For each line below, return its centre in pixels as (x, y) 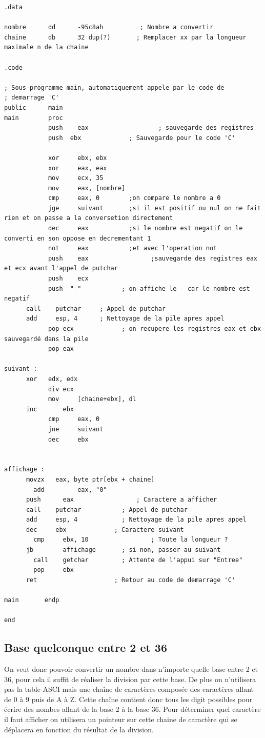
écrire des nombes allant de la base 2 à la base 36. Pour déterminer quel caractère (132, 709)
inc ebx (50, 409)
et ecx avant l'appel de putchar (61, 268)
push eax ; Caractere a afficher (121, 500)
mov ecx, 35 (76, 178)
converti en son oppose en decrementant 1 (78, 238)
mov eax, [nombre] (87, 188)
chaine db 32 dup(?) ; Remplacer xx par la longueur (125, 37)
